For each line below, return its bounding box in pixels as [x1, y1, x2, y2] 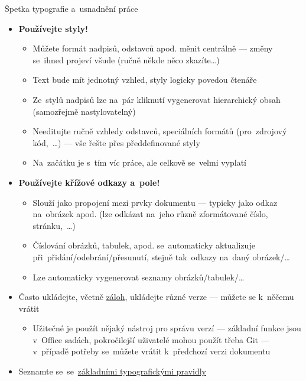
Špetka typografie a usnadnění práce [5, 2, 138, 14]
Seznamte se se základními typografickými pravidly [18, 365, 206, 377]
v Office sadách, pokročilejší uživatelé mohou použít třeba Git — [32, 333, 269, 346]
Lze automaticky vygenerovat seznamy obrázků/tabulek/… [32, 270, 245, 283]
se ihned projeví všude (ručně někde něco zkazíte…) [32, 53, 220, 66]
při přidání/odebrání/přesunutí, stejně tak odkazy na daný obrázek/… [32, 250, 290, 263]
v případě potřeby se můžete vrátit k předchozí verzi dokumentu [32, 345, 271, 357]
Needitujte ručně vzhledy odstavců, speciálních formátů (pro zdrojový [32, 125, 287, 137]
